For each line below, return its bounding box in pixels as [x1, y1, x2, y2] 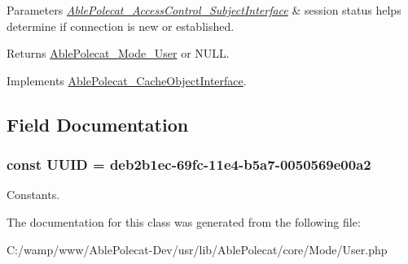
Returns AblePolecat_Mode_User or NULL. [7, 45, 230, 62]
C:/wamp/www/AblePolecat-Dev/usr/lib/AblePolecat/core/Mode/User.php [7, 240, 388, 258]
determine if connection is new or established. [7, 17, 235, 34]
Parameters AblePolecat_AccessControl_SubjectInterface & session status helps [7, 2, 401, 18]
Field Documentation [7, 111, 189, 136]
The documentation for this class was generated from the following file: [7, 213, 361, 230]
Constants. [7, 186, 60, 203]
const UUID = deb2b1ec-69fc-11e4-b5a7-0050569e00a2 [7, 154, 371, 175]
